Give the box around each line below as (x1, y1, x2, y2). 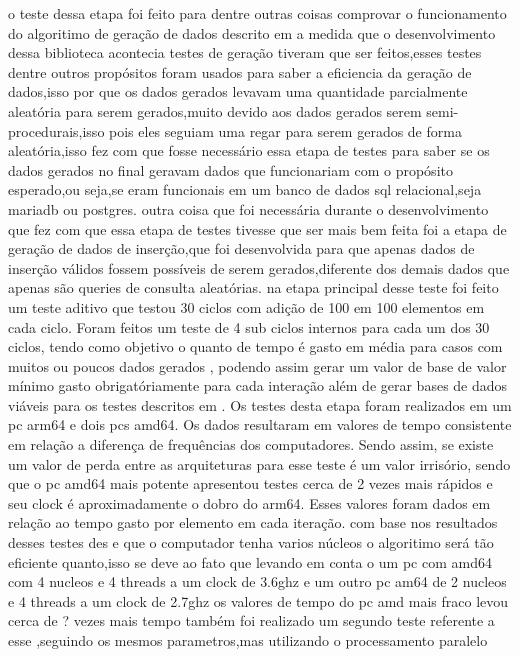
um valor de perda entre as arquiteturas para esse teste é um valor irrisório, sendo (8, 453, 511, 474)
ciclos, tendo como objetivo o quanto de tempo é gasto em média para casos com (8, 336, 503, 357)
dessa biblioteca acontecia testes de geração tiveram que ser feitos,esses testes (8, 42, 482, 63)
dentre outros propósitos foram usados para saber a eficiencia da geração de (8, 61, 472, 82)
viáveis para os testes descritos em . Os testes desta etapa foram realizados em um (8, 394, 512, 415)
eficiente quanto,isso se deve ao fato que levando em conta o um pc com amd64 (8, 551, 492, 572)
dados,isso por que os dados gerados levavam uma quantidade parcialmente (8, 81, 468, 102)
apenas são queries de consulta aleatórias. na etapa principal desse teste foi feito (8, 277, 499, 298)
